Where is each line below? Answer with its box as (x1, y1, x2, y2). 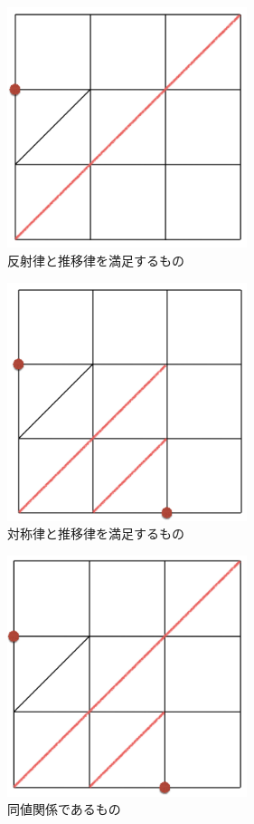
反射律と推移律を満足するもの (7, 250, 184, 269)
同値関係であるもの (7, 800, 121, 819)
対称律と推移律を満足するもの (7, 524, 184, 543)
